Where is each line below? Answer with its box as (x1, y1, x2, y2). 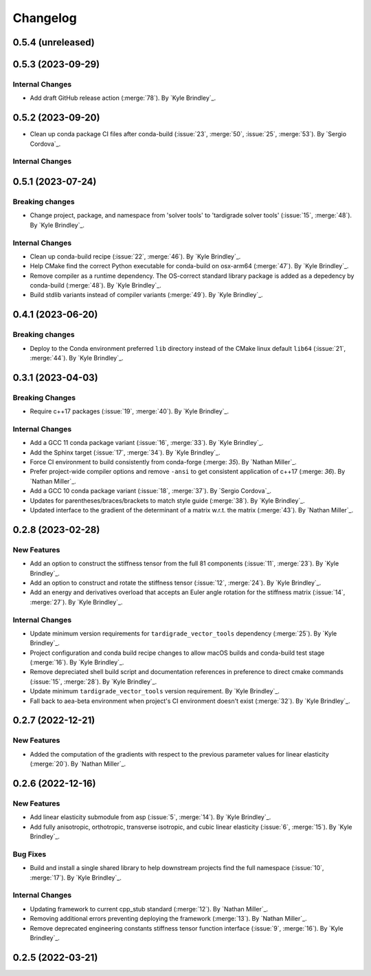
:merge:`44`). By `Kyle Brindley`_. (30, 354, 124, 362)
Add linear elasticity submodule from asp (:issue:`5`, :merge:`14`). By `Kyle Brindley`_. (30, 813, 271, 821)
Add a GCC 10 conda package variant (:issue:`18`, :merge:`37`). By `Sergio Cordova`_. (30, 487, 271, 495)
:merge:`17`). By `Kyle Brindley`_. (30, 874, 122, 882)
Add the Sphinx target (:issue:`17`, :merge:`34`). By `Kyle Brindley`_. (30, 448, 221, 457)
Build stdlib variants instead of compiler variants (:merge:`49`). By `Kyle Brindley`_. (30, 291, 264, 299)
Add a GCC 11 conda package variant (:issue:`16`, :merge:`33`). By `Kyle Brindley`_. (30, 439, 264, 447)
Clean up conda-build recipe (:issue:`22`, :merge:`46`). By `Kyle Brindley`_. (30, 252, 241, 261)
